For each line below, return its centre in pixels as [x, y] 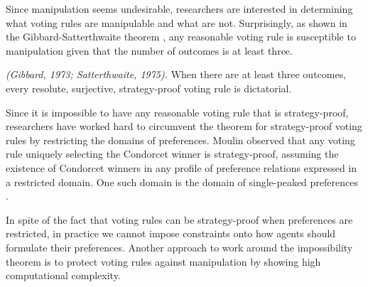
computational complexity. [63, 275]
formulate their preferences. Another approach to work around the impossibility [179, 247]
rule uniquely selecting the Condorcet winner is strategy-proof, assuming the [172, 154]
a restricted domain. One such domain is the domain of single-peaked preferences [182, 182]
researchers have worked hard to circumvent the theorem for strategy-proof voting [184, 126]
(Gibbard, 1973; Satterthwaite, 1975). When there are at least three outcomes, [176, 74]
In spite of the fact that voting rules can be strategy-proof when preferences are [179, 219]
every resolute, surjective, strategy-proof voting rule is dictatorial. [149, 88]
